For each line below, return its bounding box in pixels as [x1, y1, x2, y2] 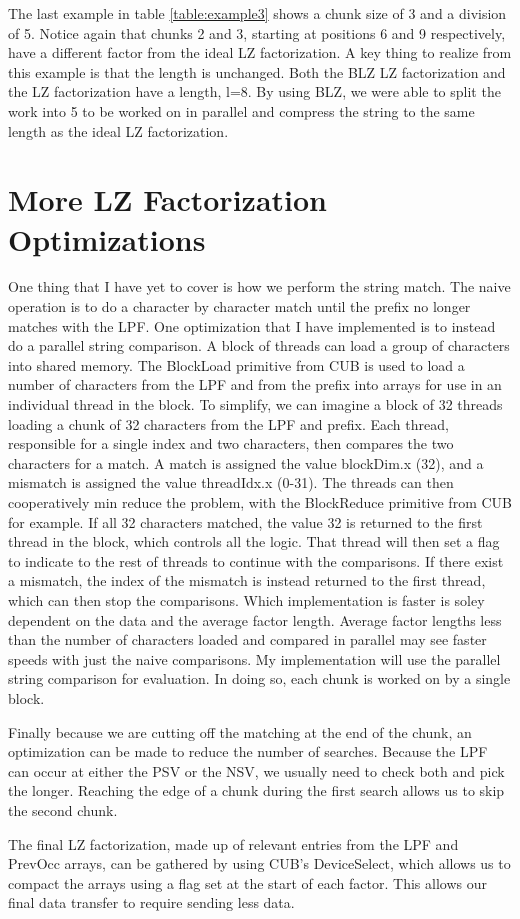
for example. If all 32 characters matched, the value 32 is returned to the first [8, 511, 483, 532]
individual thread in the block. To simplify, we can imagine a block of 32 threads [8, 394, 503, 415]
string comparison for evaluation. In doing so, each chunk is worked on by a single [8, 668, 511, 689]
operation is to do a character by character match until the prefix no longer [8, 296, 471, 317]
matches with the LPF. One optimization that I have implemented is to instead [8, 315, 496, 336]
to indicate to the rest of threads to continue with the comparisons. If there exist [8, 550, 504, 571]
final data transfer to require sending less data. [8, 892, 295, 913]
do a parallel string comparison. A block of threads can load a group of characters [8, 335, 510, 356]
